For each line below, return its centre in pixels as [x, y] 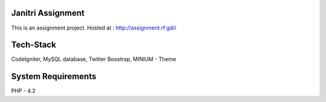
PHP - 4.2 [23, 91]
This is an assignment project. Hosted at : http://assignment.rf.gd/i [94, 28]
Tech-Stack [34, 45]
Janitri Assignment [48, 13]
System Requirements [54, 76]
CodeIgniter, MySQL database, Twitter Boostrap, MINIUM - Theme [94, 59]
